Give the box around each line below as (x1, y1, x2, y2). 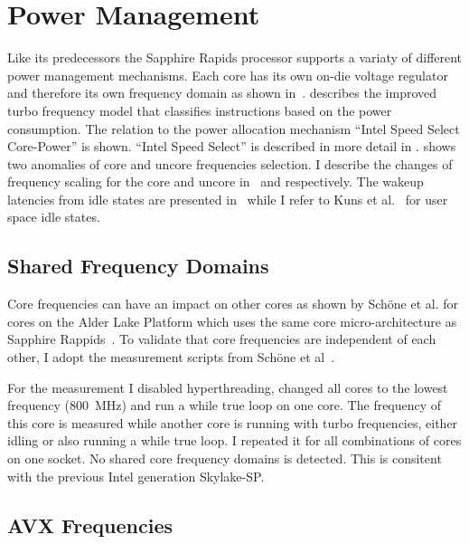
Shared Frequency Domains (7, 252, 269, 280)
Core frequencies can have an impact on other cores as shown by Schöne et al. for (7, 294, 458, 313)
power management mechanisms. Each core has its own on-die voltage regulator (7, 65, 448, 84)
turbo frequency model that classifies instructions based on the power (7, 100, 392, 119)
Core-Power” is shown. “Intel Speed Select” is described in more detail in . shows (7, 137, 456, 156)
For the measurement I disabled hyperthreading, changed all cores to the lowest (7, 377, 448, 396)
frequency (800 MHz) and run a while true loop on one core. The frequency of (7, 396, 442, 415)
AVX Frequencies (7, 511, 173, 539)
